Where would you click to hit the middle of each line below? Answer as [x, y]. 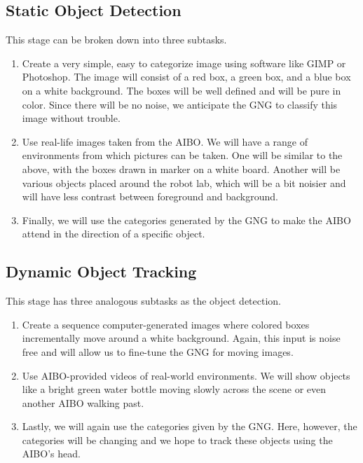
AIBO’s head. [51, 454]
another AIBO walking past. [83, 402]
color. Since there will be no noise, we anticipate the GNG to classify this [180, 104]
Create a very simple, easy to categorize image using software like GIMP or [184, 63]
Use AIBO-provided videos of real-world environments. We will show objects [186, 375]
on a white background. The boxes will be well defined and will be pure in [181, 90]
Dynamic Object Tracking [101, 271]
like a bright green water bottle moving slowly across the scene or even [174, 389]
